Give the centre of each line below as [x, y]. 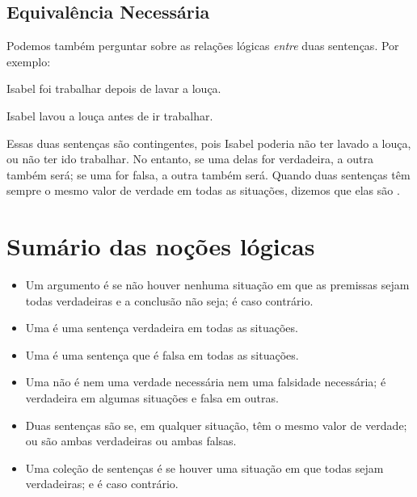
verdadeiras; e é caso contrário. [102, 484]
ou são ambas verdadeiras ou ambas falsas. [131, 441]
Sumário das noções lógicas [161, 246]
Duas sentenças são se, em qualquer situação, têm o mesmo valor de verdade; [216, 425]
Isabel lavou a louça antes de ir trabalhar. [110, 115]
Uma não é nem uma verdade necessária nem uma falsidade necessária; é [206, 382]
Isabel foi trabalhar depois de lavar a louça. [114, 88]
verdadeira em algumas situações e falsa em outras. [152, 398]
